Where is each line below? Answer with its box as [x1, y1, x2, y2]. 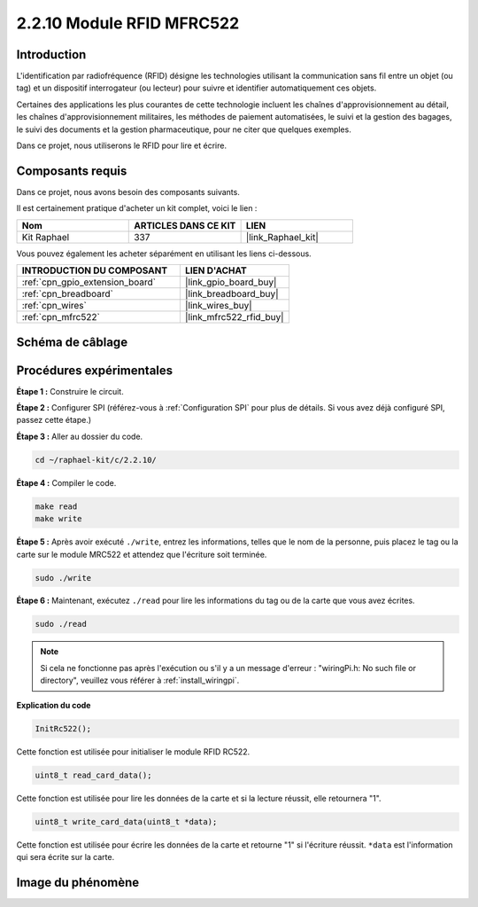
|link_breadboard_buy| [184, 288, 279, 301]
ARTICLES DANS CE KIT [134, 219, 236, 231]
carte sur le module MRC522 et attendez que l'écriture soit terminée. [16, 549, 267, 559]
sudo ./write [35, 573, 92, 583]
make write [35, 514, 82, 524]
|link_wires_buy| [184, 300, 252, 312]
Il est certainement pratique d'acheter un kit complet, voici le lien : [16, 203, 258, 214]
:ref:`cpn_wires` [21, 300, 88, 312]
